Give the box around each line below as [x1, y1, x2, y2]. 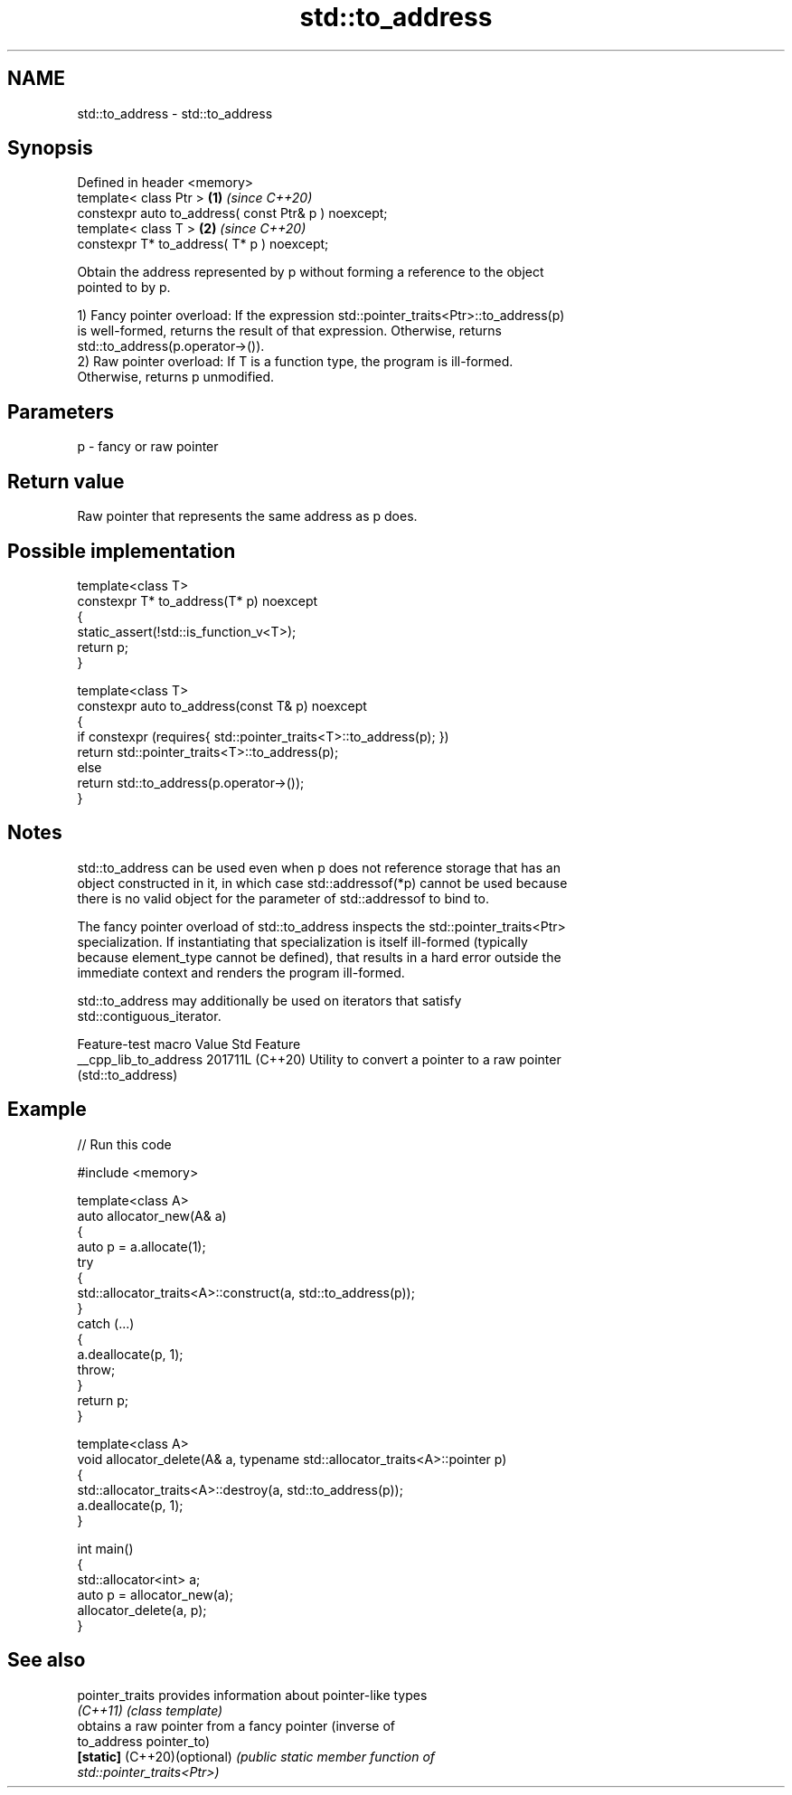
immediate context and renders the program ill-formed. [77, 964, 405, 980]
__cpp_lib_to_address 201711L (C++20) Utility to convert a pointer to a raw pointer [77, 1051, 561, 1067]
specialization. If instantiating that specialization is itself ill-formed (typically [77, 933, 528, 949]
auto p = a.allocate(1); [77, 1238, 206, 1254]
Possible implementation [7, 539, 236, 562]
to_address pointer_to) [77, 1733, 211, 1749]
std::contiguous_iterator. [77, 1007, 222, 1024]
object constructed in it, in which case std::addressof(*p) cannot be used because [77, 874, 568, 891]
